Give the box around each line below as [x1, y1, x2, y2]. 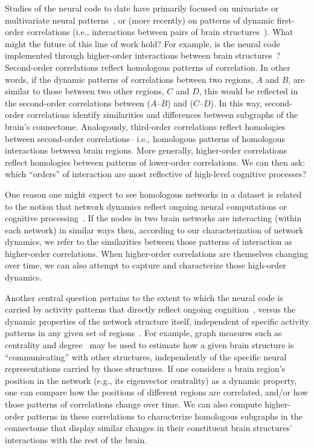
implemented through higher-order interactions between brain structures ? [5, 49, 281, 62]
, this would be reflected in [199, 85, 298, 97]
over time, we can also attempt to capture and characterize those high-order [5, 259, 286, 271]
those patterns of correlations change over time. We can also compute [5, 398, 262, 410]
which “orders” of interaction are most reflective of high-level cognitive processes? [5, 167, 307, 180]
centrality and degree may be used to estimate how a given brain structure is [5, 339, 294, 351]
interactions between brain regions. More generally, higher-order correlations [5, 144, 287, 157]
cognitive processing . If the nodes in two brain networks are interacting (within [5, 212, 302, 224]
